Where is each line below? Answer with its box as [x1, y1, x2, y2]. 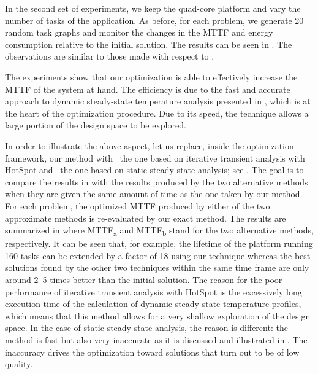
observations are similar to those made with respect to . [5, 50, 214, 63]
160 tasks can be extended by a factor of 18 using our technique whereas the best [5, 249, 311, 262]
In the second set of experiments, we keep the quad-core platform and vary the [5, 2, 301, 14]
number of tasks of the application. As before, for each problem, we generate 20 [5, 14, 304, 26]
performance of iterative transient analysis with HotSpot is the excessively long [5, 285, 302, 298]
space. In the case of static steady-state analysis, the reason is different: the [5, 321, 288, 334]
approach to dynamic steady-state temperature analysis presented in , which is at [5, 95, 311, 107]
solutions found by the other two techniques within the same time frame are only [5, 261, 309, 274]
